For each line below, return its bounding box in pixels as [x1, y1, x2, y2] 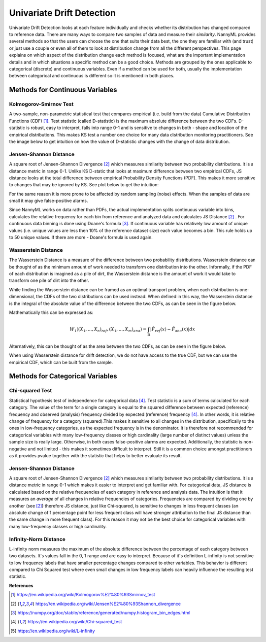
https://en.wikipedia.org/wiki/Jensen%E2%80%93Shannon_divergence [35, 601, 181, 607]
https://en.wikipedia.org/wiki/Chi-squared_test [28, 619, 122, 625]
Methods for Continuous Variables [9, 86, 118, 94]
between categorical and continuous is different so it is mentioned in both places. [9, 73, 175, 79]
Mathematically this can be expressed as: [9, 309, 94, 315]
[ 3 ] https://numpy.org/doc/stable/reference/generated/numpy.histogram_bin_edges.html [10, 610, 191, 616]
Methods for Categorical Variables [9, 372, 118, 380]
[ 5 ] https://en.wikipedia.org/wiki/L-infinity [10, 628, 95, 634]
